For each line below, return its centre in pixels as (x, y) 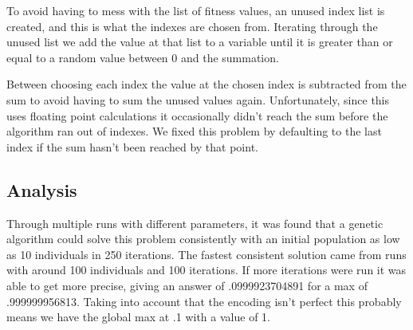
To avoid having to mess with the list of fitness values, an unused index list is (196, 10)
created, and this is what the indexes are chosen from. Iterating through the (192, 26)
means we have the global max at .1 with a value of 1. (138, 317)
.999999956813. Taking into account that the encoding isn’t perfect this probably (204, 301)
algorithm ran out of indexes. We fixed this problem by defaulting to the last (194, 131)
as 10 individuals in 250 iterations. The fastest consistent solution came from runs (206, 254)
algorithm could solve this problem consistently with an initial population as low (203, 239)
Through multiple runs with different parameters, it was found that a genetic (195, 223)
